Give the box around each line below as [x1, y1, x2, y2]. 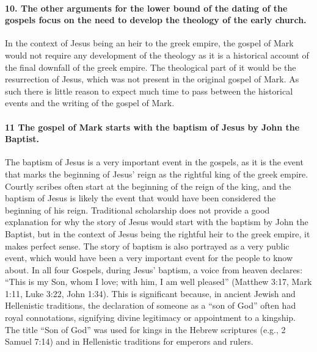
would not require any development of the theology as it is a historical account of [5, 48, 309, 61]
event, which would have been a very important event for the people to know [5, 251, 293, 264]
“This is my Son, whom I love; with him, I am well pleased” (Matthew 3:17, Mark [5, 275, 312, 288]
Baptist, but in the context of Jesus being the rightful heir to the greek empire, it [5, 227, 310, 240]
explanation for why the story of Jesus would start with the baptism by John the [5, 215, 308, 228]
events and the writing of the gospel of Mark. [5, 96, 175, 109]
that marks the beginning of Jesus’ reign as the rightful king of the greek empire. [5, 167, 308, 180]
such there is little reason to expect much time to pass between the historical [5, 84, 293, 97]
